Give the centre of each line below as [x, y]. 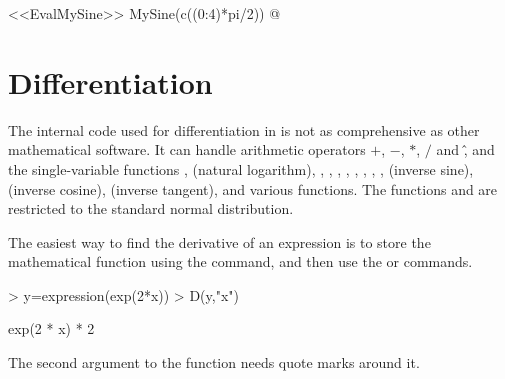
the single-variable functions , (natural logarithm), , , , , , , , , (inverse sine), [241, 168]
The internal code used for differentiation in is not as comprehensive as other [244, 129]
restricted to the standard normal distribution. [151, 208]
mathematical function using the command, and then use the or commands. [240, 261]
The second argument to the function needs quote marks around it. [214, 362]
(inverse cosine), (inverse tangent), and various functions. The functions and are [253, 188]
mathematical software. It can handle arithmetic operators [187, 149]
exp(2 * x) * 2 [51, 328]
